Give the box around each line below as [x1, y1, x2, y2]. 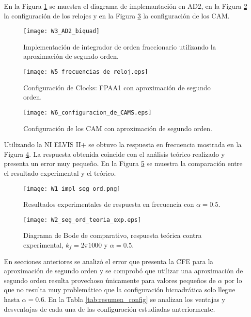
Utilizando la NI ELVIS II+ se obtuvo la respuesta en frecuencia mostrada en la [4, 139, 242, 150]
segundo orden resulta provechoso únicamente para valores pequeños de [4, 275, 216, 285]
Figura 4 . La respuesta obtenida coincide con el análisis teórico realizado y [4, 149, 225, 159]
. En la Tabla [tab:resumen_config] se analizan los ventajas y [44, 294, 225, 304]
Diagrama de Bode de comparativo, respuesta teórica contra [23, 230, 202, 240]
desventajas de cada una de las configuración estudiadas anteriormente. [4, 303, 215, 314]
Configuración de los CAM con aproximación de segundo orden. [23, 123, 212, 133]
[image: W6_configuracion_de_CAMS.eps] [23, 109, 152, 116]
